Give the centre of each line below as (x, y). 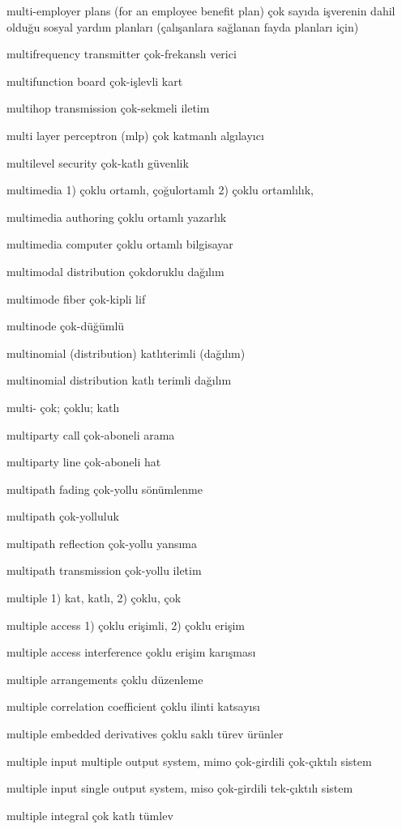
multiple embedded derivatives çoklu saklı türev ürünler (145, 734)
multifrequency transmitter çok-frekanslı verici (122, 54)
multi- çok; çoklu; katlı (63, 407)
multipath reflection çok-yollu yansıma (102, 543)
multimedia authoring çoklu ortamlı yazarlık (117, 217)
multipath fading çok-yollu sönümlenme (105, 489)
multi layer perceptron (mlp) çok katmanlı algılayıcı (135, 135)
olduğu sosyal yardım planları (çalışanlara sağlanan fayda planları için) (183, 26)
